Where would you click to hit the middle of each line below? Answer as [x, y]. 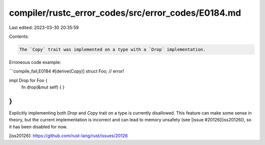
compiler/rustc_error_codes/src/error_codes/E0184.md [125, 13]
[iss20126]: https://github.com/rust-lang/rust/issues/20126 [68, 136]
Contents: [19, 36]
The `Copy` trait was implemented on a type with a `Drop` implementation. [113, 49]
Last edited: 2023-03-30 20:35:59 [44, 28]
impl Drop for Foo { [28, 80]
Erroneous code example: [35, 62]
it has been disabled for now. [38, 127]
